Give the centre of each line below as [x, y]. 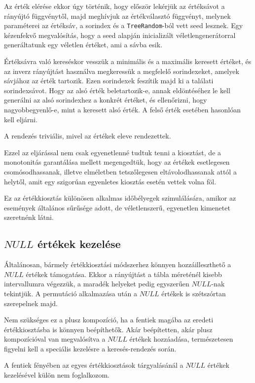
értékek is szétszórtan [194, 293]
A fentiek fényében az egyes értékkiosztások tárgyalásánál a [94, 365]
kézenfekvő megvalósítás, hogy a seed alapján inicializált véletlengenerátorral [120, 35]
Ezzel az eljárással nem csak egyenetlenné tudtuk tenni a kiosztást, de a [113, 152]
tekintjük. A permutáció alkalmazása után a [71, 293]
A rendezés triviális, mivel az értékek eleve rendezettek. [88, 136]
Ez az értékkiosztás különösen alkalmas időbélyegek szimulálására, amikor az [120, 198]
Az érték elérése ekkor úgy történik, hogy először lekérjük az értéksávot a [114, 6]
